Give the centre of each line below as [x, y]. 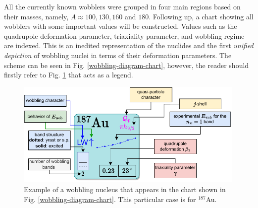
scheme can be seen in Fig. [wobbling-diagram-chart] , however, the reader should [127, 65]
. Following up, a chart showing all [201, 16]
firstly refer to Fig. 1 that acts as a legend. [69, 75]
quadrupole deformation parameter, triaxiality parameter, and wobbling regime [124, 35]
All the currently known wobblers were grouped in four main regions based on [122, 6]
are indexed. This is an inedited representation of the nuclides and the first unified [129, 45]
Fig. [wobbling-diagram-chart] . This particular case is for [110, 199]
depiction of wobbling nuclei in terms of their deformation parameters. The [118, 55]
